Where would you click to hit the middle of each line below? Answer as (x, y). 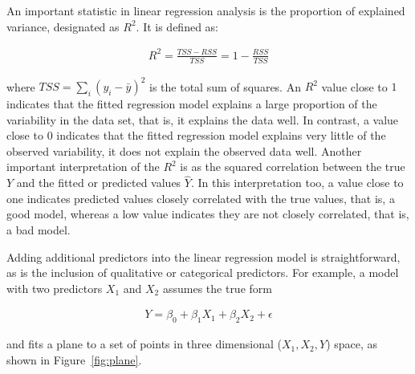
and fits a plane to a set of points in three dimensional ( (144, 344)
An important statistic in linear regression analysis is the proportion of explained (206, 10)
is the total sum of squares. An (225, 86)
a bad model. (39, 230)
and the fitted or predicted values (99, 183)
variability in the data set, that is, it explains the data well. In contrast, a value (203, 119)
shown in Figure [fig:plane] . (74, 359)
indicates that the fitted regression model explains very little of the (221, 135)
